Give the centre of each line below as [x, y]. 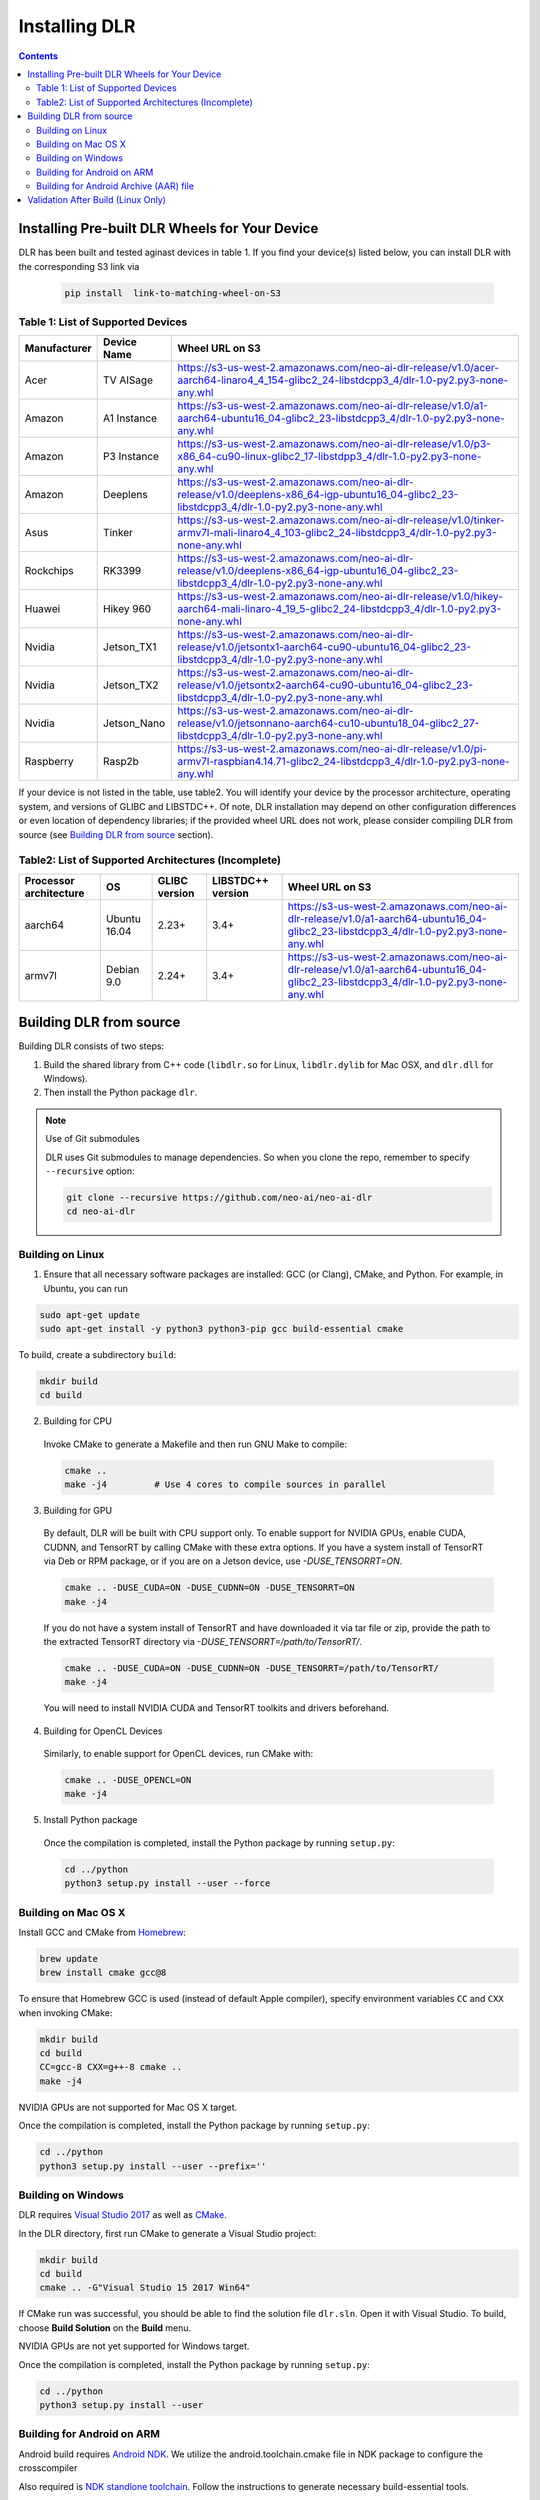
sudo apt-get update [89, 1314]
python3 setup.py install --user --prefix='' [153, 2166]
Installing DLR [77, 26]
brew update [69, 1958]
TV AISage [128, 380]
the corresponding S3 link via [79, 266]
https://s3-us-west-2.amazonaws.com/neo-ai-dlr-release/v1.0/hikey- [340, 597]
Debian [122, 969]
